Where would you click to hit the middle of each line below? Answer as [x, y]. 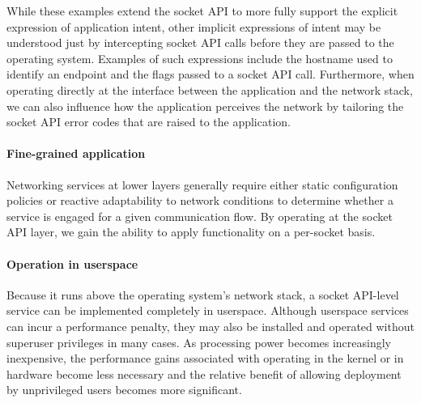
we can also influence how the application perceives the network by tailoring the [205, 106]
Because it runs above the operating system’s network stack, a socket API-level [203, 294]
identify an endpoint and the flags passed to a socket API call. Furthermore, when [210, 74]
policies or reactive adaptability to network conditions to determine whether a [200, 200]
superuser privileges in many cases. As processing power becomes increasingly [199, 342]
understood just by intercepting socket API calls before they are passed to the [200, 42]
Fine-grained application [76, 153]
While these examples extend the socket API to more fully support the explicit [202, 11]
